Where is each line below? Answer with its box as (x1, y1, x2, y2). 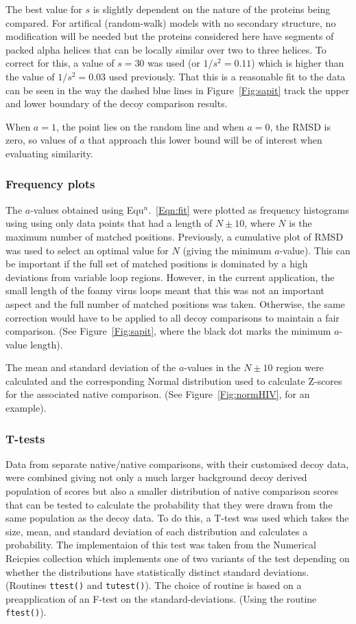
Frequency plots (5, 175, 95, 192)
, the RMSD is (270, 119, 331, 133)
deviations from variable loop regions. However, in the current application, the (5, 269, 335, 284)
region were (276, 360, 324, 375)
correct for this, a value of (5, 56, 115, 70)
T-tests (5, 430, 45, 447)
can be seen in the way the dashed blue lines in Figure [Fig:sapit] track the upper (5, 82, 350, 97)
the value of (5, 69, 55, 83)
